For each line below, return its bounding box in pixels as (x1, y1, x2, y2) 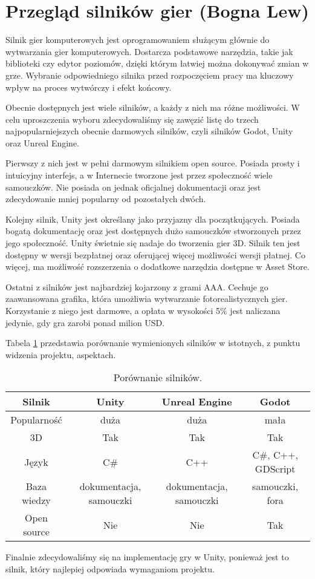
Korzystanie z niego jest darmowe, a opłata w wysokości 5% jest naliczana (5, 304, 281, 316)
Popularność (10, 413, 62, 427)
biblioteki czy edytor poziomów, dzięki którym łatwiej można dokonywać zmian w (5, 57, 309, 70)
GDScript (255, 462, 296, 476)
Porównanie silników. (113, 370, 203, 385)
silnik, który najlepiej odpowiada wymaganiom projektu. (5, 562, 215, 575)
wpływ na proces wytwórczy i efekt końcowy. (5, 80, 172, 93)
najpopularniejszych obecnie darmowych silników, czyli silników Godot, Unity (5, 125, 293, 137)
